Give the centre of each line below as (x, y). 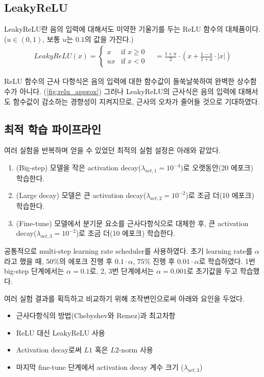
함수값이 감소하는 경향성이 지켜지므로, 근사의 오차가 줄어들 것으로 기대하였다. (136, 101)
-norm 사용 (136, 350)
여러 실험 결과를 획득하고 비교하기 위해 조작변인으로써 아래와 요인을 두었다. (124, 298)
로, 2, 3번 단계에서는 (122, 271)
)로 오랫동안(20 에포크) (217, 167)
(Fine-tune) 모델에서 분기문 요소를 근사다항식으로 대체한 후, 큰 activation (132, 223)
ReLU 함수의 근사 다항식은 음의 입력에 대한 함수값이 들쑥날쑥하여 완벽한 (119, 81)
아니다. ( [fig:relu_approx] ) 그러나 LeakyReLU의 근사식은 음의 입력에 (128, 91)
